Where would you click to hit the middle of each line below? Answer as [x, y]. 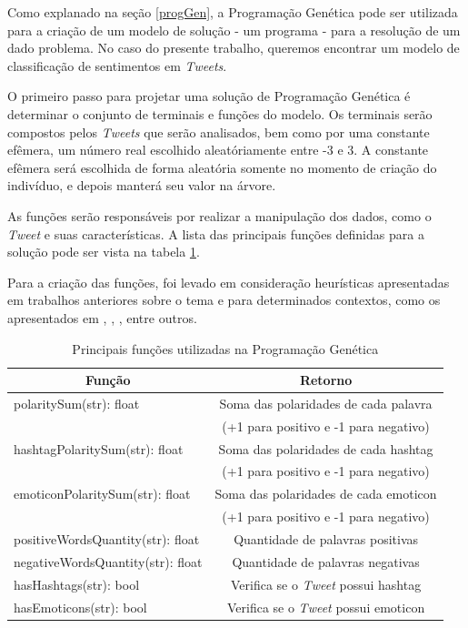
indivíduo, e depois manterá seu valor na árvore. [142, 185]
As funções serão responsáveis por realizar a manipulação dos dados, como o [219, 215]
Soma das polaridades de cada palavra [326, 403]
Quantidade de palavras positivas [326, 539]
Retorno [326, 380]
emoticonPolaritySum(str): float [102, 494]
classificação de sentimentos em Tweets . [117, 65]
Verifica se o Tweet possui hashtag [326, 584]
